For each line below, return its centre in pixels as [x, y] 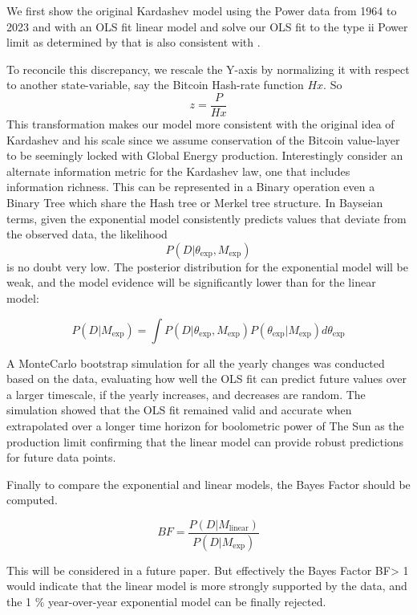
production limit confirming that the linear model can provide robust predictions [205, 441]
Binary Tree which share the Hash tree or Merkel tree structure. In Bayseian [195, 202]
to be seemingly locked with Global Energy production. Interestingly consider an [205, 155]
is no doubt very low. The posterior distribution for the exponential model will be [207, 266]
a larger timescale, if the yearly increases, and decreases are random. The [186, 394]
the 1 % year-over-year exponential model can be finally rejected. [166, 601]
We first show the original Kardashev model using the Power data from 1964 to [202, 10]
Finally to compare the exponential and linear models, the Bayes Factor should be [208, 484]
